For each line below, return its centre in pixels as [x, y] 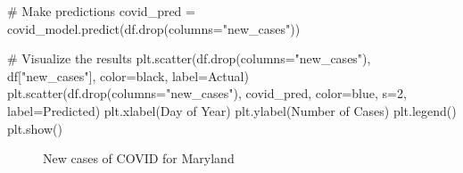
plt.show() [35, 128]
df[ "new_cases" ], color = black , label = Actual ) [128, 75]
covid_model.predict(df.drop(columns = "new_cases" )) [154, 28]
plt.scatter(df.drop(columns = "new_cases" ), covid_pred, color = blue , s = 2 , [207, 93]
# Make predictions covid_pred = [101, 11]
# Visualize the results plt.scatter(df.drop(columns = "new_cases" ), [189, 58]
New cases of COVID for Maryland [139, 158]
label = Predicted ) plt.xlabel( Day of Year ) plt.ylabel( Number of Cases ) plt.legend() [232, 110]
